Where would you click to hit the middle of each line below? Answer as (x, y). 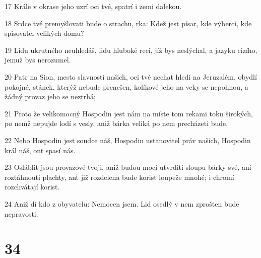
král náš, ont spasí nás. (40, 150)
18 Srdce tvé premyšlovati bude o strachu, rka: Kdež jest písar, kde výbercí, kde (128, 23)
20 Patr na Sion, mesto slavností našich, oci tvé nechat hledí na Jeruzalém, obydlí (131, 76)
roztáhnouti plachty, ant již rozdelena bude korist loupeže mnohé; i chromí (119, 177)
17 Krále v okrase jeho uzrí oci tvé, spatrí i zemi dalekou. (93, 6)
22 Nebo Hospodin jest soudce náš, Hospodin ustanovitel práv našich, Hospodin (128, 140)
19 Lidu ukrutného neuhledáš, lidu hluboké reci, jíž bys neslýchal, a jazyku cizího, (131, 50)
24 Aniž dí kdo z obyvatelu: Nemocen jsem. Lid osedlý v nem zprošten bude (122, 203)
